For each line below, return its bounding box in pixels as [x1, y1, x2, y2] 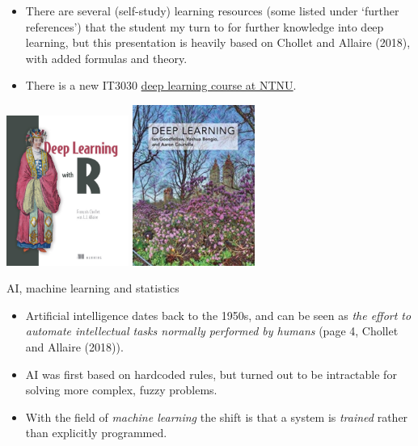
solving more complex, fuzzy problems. [25, 381, 217, 398]
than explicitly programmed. [25, 424, 167, 441]
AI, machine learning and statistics [6, 280, 179, 297]
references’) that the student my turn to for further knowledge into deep [25, 18, 384, 35]
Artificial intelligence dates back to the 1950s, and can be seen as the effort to [25, 306, 412, 323]
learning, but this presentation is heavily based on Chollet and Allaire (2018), [25, 34, 411, 51]
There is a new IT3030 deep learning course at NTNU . [25, 77, 297, 94]
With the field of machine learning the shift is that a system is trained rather [25, 408, 408, 425]
